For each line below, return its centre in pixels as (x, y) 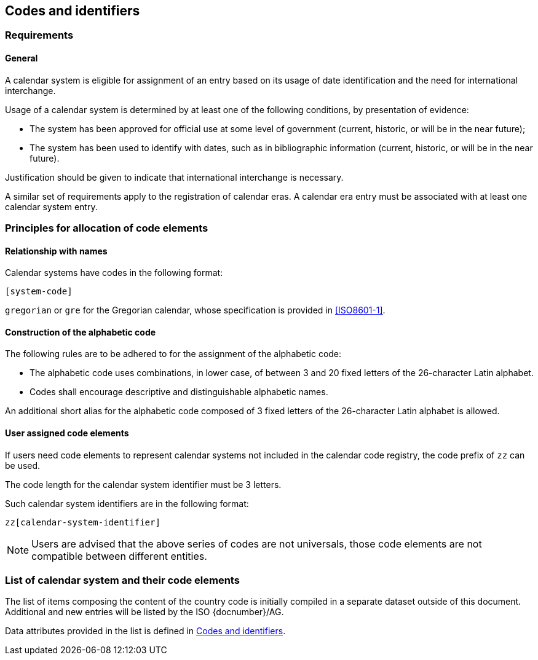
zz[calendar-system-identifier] (83, 522)
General (22, 58)
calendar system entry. (51, 206)
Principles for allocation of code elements (107, 228)
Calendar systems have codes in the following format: (114, 273)
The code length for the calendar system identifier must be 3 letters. (143, 484)
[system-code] (39, 292)
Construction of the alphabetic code (81, 332)
